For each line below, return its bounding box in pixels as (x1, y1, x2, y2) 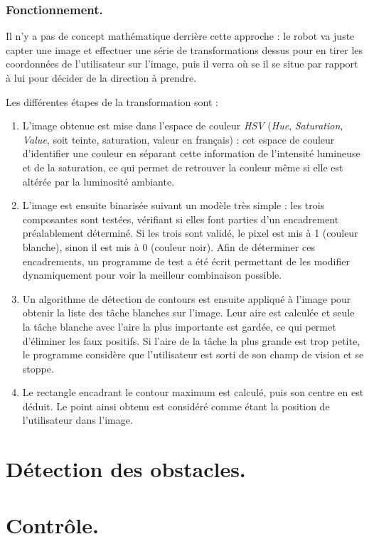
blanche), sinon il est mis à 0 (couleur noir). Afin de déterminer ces (22, 239, 315, 254)
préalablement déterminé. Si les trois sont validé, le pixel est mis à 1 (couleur (22, 225, 358, 240)
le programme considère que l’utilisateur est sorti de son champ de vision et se (22, 347, 364, 362)
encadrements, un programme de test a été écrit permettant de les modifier (22, 253, 350, 268)
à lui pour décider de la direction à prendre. (6, 70, 197, 85)
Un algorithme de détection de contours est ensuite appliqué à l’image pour (22, 291, 351, 306)
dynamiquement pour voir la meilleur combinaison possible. (22, 267, 282, 282)
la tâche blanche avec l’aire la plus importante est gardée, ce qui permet (22, 319, 336, 333)
